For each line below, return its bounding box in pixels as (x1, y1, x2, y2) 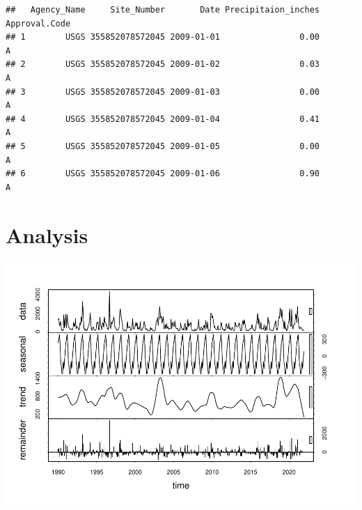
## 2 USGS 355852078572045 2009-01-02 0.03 (6, 59, 320, 70)
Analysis (6, 220, 88, 249)
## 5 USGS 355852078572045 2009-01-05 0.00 (6, 141, 320, 151)
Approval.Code (6, 18, 71, 29)
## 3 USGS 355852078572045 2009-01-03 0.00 (6, 86, 320, 97)
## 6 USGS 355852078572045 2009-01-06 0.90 (6, 169, 320, 179)
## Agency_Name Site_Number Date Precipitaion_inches (6, 5, 320, 15)
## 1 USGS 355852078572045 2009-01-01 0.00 (6, 32, 320, 42)
